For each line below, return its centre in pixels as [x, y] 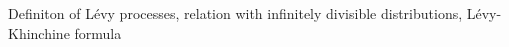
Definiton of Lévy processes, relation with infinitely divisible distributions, [235, 13]
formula [98, 32]
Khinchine [39, 32]
